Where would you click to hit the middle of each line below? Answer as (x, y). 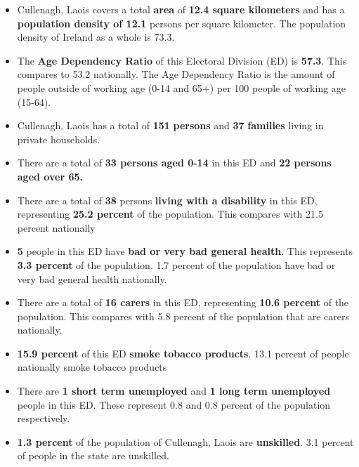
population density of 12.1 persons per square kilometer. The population (182, 23)
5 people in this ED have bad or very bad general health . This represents (185, 251)
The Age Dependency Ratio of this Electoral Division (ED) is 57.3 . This (182, 60)
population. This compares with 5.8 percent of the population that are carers (183, 316)
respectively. (44, 418)
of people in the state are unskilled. (93, 455)
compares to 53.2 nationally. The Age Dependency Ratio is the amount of (176, 74)
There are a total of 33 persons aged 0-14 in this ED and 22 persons (174, 163)
